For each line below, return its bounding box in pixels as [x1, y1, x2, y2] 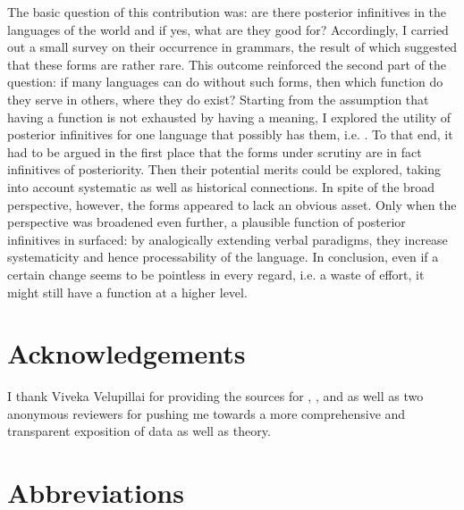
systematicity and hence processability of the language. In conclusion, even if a [7, 247, 439, 266]
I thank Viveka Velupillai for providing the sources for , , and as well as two [7, 387, 424, 405]
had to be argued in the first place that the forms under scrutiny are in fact [7, 142, 422, 161]
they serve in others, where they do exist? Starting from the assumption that [7, 89, 429, 108]
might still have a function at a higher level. [7, 282, 248, 301]
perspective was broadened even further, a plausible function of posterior [7, 213, 406, 231]
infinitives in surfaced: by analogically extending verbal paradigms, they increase [7, 230, 448, 248]
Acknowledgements [7, 335, 246, 372]
